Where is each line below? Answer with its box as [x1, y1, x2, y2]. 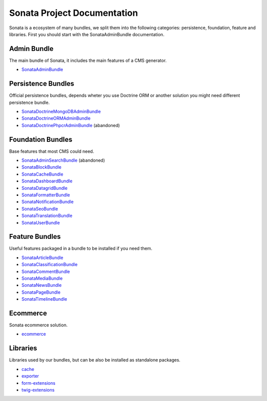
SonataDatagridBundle [21, 185, 68, 191]
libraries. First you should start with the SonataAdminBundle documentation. [9, 31, 165, 37]
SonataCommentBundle [21, 268, 70, 274]
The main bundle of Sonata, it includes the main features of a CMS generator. [9, 57, 167, 63]
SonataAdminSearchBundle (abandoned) [21, 157, 105, 163]
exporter [21, 373, 39, 379]
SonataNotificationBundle [21, 199, 74, 205]
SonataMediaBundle [21, 275, 63, 281]
